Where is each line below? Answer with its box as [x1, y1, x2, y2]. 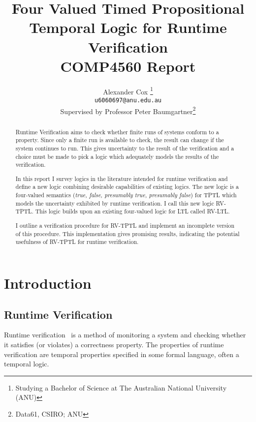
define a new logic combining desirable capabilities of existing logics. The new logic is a [15, 182, 239, 191]
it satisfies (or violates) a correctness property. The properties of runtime [4, 339, 224, 349]
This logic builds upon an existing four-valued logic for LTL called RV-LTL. [35, 207, 230, 215]
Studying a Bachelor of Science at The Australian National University [15, 382, 227, 392]
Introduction [4, 272, 92, 293]
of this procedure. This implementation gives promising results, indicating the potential [15, 229, 240, 238]
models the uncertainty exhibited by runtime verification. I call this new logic [15, 199, 214, 207]
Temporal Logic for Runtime [29, 17, 227, 37]
